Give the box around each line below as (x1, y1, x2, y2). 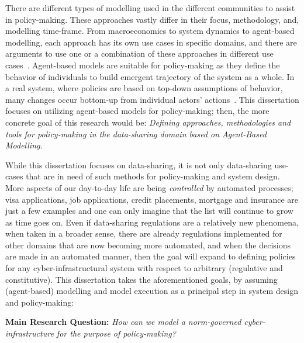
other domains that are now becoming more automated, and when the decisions (5, 238, 291, 251)
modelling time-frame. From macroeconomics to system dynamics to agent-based (5, 25, 295, 37)
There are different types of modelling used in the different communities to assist (5, 2, 295, 13)
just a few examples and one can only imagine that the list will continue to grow (5, 205, 293, 217)
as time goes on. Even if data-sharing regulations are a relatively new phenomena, (5, 216, 299, 228)
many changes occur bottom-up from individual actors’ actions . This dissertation (5, 93, 299, 105)
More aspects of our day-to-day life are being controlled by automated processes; (5, 181, 293, 193)
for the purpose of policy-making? (56, 327, 176, 339)
